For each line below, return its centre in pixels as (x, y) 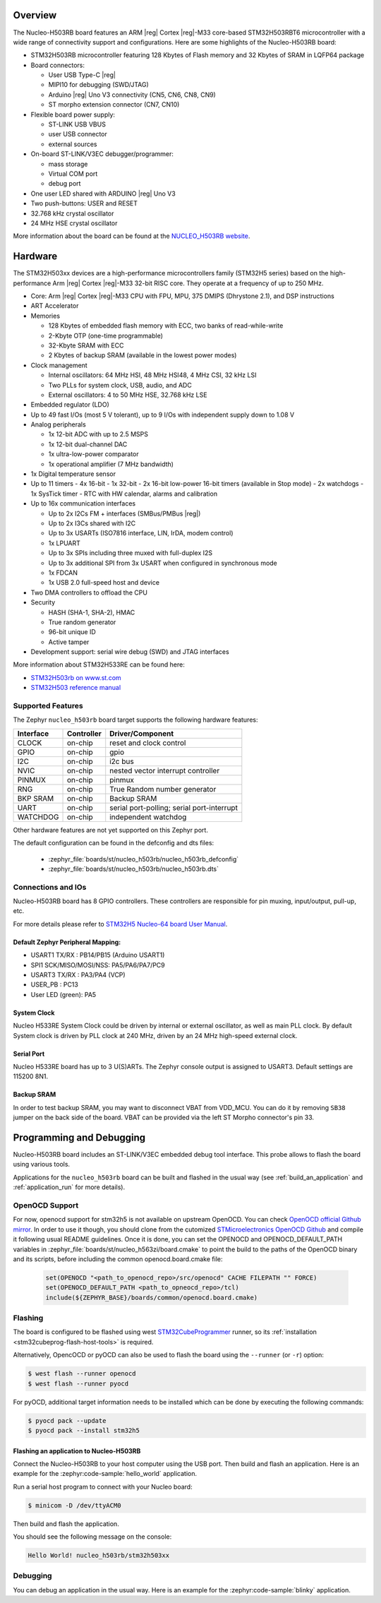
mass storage (68, 164)
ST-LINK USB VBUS (77, 124)
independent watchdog (148, 817)
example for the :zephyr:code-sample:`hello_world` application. (105, 1474)
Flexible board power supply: (73, 114)
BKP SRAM (36, 798)
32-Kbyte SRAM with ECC (86, 345)
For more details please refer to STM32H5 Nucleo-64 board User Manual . (120, 924)
